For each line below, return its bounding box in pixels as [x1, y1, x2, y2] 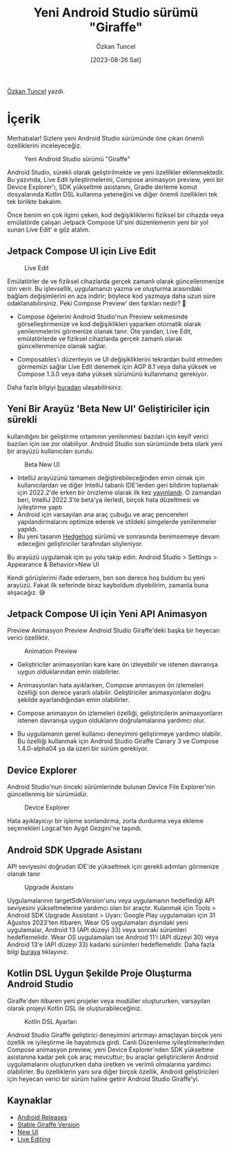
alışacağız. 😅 [7, 588, 46, 596]
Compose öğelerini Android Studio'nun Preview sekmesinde [17, 312, 188, 321]
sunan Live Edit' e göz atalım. [7, 225, 91, 234]
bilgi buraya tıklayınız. [7, 947, 69, 956]
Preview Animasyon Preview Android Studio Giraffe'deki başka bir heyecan [7, 626, 220, 635]
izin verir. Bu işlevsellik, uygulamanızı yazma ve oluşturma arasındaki [7, 284, 202, 292]
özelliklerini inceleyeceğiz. [7, 141, 82, 150]
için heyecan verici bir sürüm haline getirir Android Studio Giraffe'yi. [7, 1074, 200, 1083]
